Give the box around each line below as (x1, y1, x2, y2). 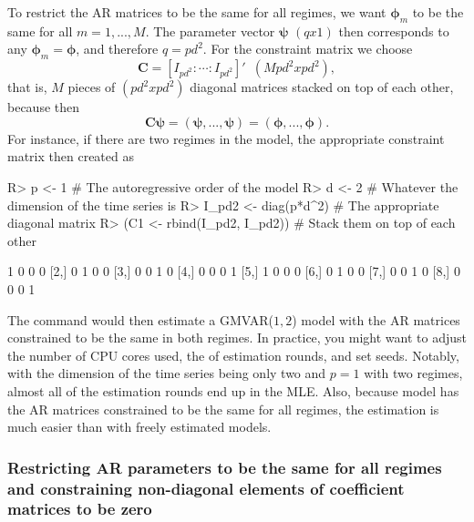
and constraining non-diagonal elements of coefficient (7, 476, 405, 499)
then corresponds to (338, 21, 449, 40)
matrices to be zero (7, 497, 152, 520)
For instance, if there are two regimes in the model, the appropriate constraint (7, 128, 445, 148)
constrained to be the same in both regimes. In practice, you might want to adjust (7, 328, 468, 347)
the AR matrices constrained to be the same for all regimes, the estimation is (7, 399, 439, 418)
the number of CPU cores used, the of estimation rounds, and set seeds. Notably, (7, 345, 459, 364)
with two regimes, (364, 363, 463, 383)
